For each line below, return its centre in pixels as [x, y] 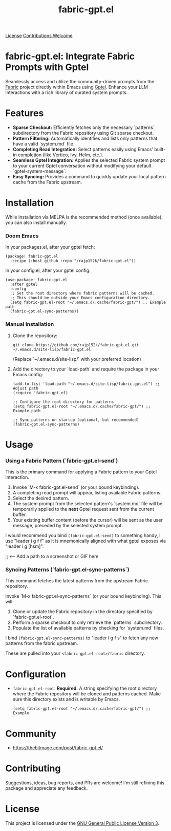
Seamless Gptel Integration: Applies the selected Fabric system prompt [89, 160]
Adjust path [25, 388]
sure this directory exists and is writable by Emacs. [66, 699]
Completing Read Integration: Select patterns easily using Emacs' [83, 150]
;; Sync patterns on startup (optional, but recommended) [76, 420]
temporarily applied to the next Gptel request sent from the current [83, 509]
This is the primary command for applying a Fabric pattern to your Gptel [81, 472]
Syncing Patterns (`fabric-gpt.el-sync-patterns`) [67, 570]
